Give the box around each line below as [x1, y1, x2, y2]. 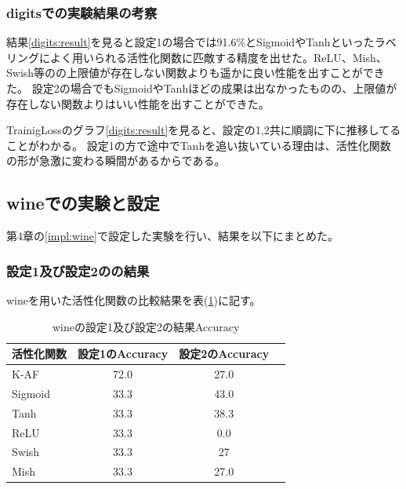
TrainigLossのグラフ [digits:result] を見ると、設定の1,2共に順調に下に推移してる [6, 122, 401, 138]
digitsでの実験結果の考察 [6, 2, 158, 22]
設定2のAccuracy [179, 345, 270, 362]
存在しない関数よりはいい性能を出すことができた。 [6, 95, 270, 111]
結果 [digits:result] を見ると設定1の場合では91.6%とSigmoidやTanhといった [6, 34, 375, 50]
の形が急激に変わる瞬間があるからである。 [6, 152, 226, 169]
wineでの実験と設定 [6, 191, 160, 215]
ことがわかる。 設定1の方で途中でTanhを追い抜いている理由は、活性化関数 [6, 137, 391, 153]
